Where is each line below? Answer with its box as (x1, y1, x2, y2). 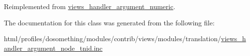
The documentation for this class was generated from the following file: (4, 17, 215, 27)
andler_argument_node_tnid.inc (4, 43, 103, 53)
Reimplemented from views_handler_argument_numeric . (4, 1, 175, 11)
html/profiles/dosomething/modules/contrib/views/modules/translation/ (4, 34, 221, 44)
